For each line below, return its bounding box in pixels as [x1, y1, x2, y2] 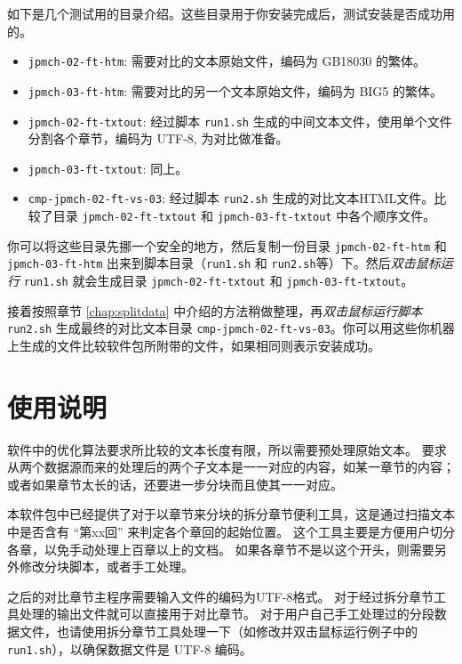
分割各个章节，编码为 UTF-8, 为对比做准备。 [28, 129, 289, 148]
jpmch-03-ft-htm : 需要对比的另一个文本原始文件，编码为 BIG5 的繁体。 [28, 81, 443, 100]
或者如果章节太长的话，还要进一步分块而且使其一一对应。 [7, 474, 343, 493]
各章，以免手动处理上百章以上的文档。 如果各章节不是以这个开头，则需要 [7, 539, 434, 558]
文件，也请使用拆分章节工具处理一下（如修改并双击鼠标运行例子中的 [19, 622, 418, 640]
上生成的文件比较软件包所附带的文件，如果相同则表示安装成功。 [7, 336, 380, 354]
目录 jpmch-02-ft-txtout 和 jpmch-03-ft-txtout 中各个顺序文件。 [52, 206, 436, 225]
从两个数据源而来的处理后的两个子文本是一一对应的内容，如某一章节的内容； [7, 458, 455, 476]
